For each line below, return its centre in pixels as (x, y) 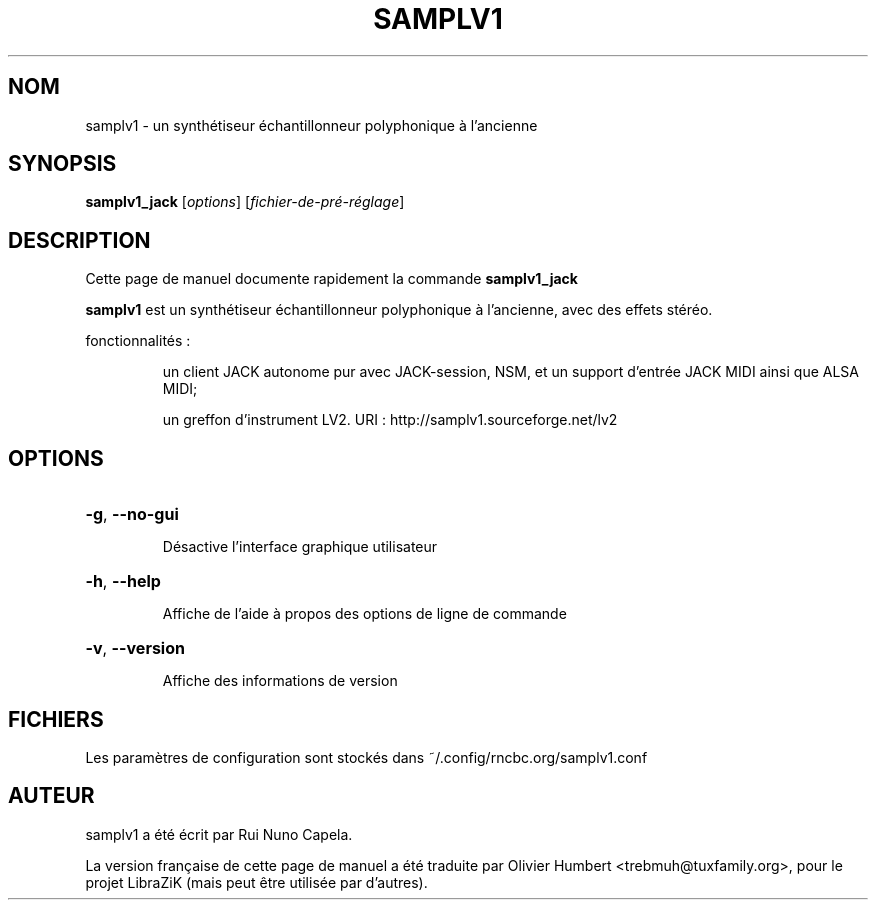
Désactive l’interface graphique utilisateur (300, 547)
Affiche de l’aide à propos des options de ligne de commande (364, 614)
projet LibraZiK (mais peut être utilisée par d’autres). (256, 882)
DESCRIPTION (79, 240)
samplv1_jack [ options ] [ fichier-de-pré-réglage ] (245, 202)
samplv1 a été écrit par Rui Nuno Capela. (219, 834)
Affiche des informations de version (280, 681)
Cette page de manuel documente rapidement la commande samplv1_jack (331, 279)
